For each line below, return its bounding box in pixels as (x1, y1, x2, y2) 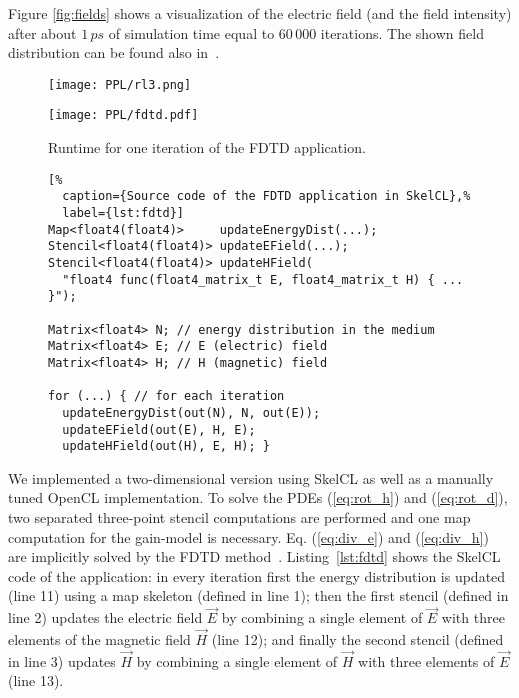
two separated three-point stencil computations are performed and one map (8, 507, 471, 528)
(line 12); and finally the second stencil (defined (211, 629, 504, 650)
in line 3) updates (8, 650, 116, 671)
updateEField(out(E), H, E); (62, 422, 256, 437)
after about (8, 22, 77, 43)
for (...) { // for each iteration (48, 389, 285, 404)
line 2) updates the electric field (8, 607, 203, 628)
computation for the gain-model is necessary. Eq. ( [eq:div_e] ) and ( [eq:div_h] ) (8, 526, 489, 547)
